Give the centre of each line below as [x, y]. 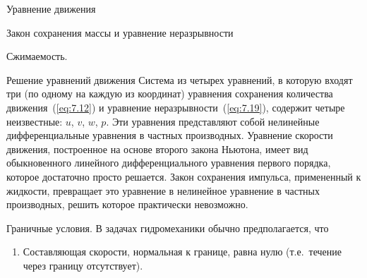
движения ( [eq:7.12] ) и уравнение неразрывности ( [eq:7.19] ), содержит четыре [176, 107]
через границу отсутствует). [83, 265]
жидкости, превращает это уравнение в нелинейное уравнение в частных [163, 190]
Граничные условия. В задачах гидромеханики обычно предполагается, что [168, 228]
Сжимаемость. [37, 56]
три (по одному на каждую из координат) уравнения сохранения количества [170, 93]
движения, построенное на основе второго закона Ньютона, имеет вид [157, 149]
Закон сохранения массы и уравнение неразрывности [120, 32]
